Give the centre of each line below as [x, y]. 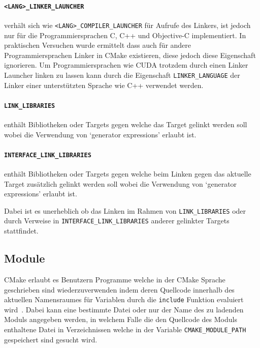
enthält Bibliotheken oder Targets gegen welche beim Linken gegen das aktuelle [128, 174]
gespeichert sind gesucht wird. [51, 339]
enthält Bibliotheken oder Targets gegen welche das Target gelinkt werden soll [126, 124]
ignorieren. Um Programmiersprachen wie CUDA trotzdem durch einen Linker [126, 65]
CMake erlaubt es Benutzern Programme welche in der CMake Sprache [115, 279]
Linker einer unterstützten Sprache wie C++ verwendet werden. [104, 85]
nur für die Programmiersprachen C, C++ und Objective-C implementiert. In [125, 35]
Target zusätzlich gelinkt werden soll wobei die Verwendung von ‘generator [121, 183]
